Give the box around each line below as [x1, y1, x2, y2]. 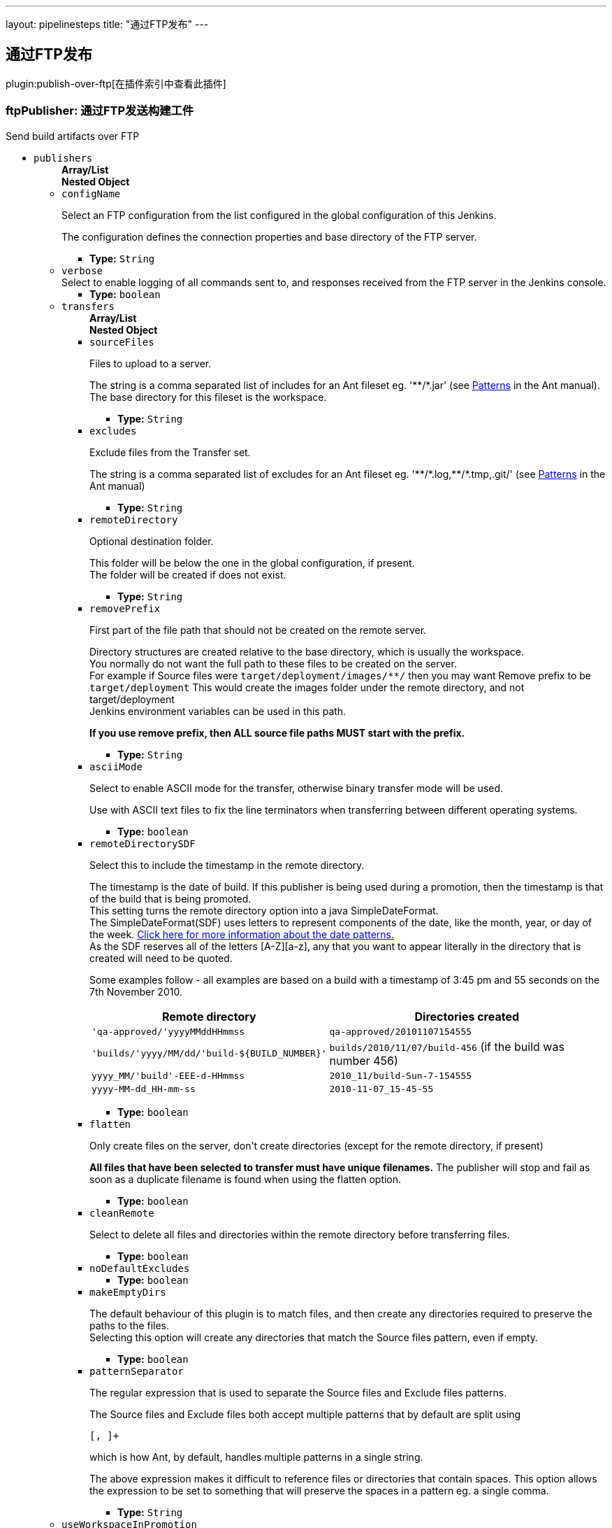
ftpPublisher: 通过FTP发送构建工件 [6, 104, 194, 118]
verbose [61, 264, 103, 276]
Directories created [414, 1009, 520, 1024]
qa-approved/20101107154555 [329, 1026, 472, 1037]
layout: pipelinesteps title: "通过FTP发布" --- [6, 18, 209, 30]
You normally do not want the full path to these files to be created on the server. [89, 657, 457, 670]
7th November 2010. [89, 985, 182, 998]
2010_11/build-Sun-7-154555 [329, 1070, 472, 1081]
